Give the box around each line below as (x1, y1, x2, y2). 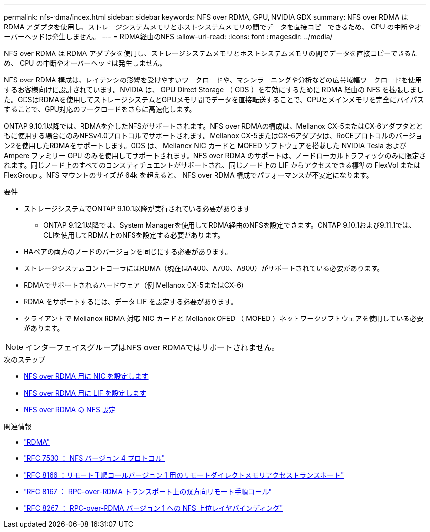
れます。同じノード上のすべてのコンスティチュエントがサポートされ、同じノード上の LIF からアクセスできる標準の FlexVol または (4, 161, 421, 169)
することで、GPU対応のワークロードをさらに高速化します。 (4, 105, 196, 113)
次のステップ (4, 355, 45, 364)
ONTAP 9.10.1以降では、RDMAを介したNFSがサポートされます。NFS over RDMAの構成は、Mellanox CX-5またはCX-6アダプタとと (4, 122, 423, 130)
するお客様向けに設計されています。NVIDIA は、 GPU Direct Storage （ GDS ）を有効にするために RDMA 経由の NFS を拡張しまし (4, 85, 424, 94)
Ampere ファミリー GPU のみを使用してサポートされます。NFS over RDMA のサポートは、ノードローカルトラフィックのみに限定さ (4, 151, 426, 160)
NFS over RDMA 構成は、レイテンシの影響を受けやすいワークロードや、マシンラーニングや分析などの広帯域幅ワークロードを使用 (4, 76, 422, 84)
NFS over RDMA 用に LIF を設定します (24, 389, 146, 397)
